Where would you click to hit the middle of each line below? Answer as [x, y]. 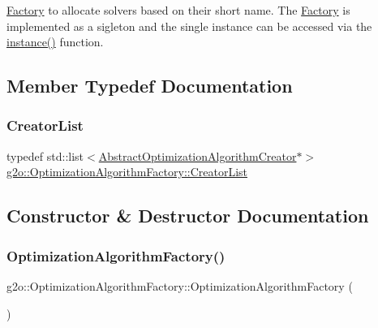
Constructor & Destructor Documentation [188, 216]
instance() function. [55, 42]
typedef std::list [45, 155]
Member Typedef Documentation [150, 86]
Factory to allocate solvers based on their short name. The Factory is [178, 10]
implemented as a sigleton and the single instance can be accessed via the [189, 26]
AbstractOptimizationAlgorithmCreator [198, 155]
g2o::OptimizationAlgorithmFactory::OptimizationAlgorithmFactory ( [180, 285]
